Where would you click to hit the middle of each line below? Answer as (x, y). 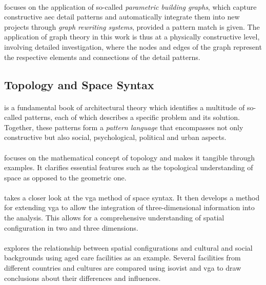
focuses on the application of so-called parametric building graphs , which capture (130, 6)
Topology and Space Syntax (79, 84)
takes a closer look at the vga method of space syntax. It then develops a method (132, 197)
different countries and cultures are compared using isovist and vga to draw (123, 268)
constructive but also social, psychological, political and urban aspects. (115, 137)
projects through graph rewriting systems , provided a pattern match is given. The (132, 26)
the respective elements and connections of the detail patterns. (102, 57)
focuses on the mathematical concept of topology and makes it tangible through (130, 157)
